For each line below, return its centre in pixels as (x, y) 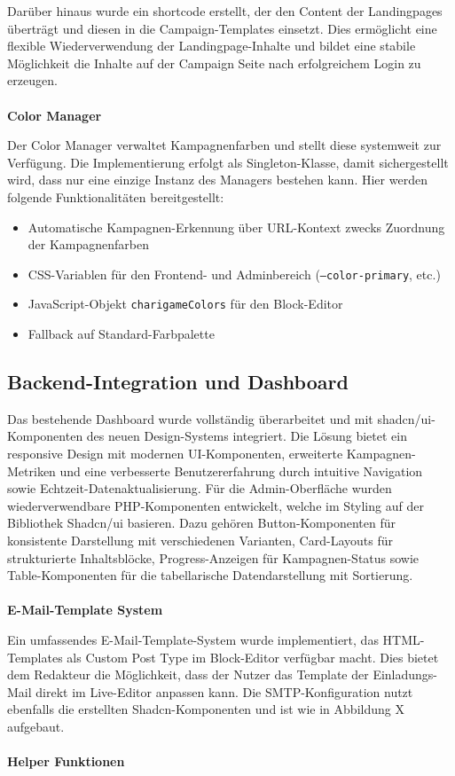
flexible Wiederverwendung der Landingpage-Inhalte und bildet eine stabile (212, 46)
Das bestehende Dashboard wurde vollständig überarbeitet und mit (190, 418)
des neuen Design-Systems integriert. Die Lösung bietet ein (247, 436)
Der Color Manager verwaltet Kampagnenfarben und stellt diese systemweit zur (224, 145)
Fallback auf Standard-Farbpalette (121, 334)
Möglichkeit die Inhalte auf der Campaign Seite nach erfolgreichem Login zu (214, 63)
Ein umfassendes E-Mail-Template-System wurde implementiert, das (193, 639)
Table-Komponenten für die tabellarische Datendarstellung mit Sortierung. (210, 575)
